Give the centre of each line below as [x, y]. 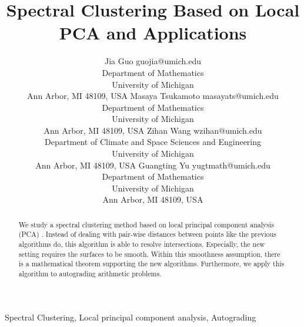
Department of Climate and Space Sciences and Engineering [153, 142]
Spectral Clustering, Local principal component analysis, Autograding [131, 317]
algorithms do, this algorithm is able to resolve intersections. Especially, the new [142, 244]
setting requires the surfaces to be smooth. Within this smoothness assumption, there [149, 254]
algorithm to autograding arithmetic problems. [90, 274]
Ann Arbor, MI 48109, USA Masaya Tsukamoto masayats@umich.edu [153, 96]
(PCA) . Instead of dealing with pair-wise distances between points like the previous [148, 234]
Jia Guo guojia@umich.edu [153, 61]
